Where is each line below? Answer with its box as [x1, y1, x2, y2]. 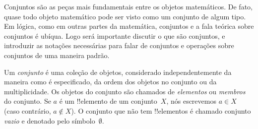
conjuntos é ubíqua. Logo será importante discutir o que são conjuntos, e [4, 30, 225, 41]
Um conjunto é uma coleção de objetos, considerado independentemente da [4, 66, 232, 77]
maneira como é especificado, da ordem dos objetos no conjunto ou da [4, 76, 217, 87]
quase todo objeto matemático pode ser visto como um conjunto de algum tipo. [4, 11, 246, 21]
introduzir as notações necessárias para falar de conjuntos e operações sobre [4, 40, 234, 51]
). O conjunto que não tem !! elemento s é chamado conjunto [71, 105, 251, 116]
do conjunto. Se [4, 96, 51, 106]
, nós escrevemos [166, 96, 216, 106]
